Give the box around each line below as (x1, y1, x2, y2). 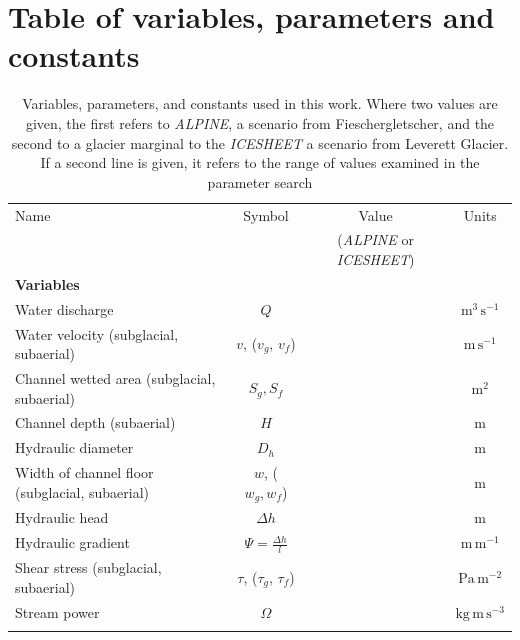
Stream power (15, 601, 100, 622)
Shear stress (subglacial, (15, 557, 162, 578)
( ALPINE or (337, 229, 414, 250)
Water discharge (15, 298, 114, 319)
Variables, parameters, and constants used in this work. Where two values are (22, 93, 498, 114)
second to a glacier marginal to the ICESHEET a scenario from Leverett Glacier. (11, 132, 509, 153)
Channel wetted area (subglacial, (15, 367, 216, 388)
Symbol (243, 204, 289, 225)
